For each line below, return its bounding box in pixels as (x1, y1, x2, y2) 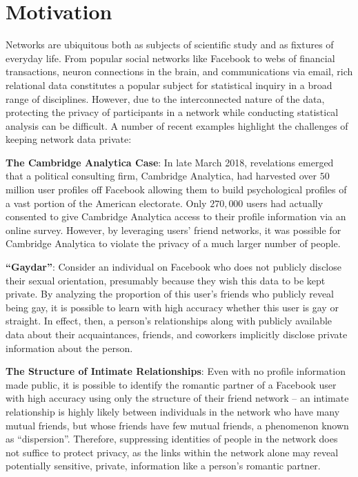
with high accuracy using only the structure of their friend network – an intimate (6, 391, 349, 405)
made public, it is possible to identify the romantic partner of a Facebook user (6, 377, 337, 391)
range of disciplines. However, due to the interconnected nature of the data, (6, 91, 325, 106)
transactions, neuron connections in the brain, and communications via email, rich (6, 64, 353, 79)
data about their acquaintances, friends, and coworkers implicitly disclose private (6, 327, 348, 341)
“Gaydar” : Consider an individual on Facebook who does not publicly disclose (6, 260, 341, 274)
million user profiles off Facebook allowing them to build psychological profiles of (6, 182, 347, 197)
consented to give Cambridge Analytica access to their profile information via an (6, 209, 346, 224)
